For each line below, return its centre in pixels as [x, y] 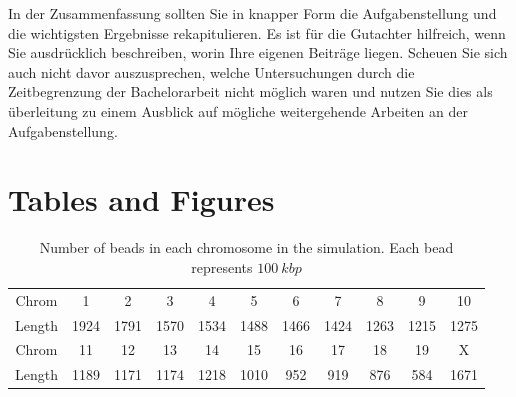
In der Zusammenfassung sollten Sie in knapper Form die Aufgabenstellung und [252, 13]
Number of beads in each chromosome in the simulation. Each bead [246, 247]
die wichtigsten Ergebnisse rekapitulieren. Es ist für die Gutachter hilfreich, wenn [257, 32]
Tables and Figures [141, 199]
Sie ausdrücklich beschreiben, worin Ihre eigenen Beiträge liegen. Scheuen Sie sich [258, 52]
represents [222, 266]
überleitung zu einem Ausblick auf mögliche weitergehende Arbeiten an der [238, 110]
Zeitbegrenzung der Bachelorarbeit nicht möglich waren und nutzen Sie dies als [250, 91]
